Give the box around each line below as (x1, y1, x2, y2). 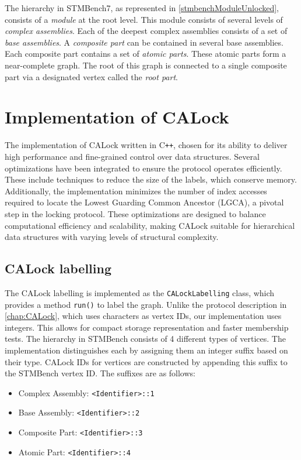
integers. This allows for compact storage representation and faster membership (5, 321, 289, 333)
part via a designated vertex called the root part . (5, 70, 178, 83)
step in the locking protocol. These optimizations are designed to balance (5, 207, 266, 219)
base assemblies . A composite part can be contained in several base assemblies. (5, 36, 283, 48)
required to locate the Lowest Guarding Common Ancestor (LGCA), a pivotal (5, 196, 284, 208)
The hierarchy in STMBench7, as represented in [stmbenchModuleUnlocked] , (5, 2, 279, 13)
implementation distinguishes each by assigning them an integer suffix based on (5, 344, 288, 356)
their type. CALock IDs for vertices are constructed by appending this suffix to (5, 355, 288, 368)
